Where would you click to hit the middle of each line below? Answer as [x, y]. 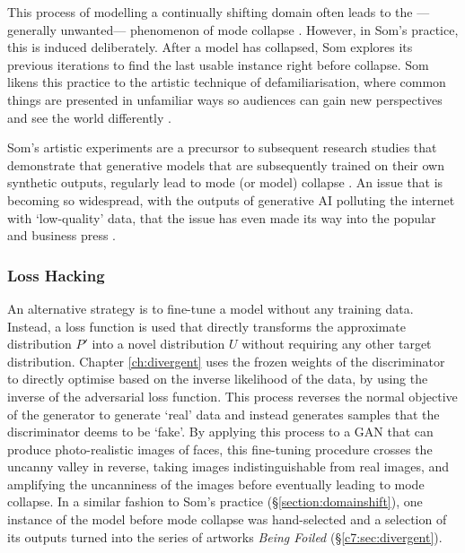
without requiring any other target [337, 344]
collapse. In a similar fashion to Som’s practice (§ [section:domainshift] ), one [215, 501]
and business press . [61, 235]
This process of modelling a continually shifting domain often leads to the [210, 12]
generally [32, 29]
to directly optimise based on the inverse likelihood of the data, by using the [218, 379]
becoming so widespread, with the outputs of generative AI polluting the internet [231, 199]
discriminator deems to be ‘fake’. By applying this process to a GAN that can [220, 432]
